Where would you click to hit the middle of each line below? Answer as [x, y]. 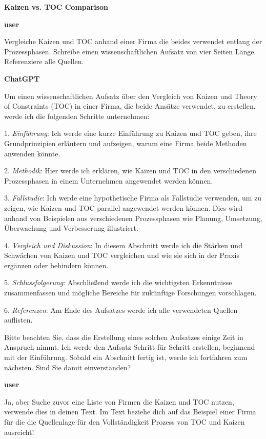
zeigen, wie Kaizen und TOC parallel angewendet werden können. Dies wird [124, 207]
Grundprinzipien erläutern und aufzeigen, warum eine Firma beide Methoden [126, 143]
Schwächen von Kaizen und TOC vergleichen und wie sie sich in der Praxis [122, 255]
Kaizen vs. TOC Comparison [56, 7]
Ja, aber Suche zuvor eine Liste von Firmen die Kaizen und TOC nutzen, [119, 401]
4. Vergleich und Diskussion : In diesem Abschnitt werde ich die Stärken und [123, 245]
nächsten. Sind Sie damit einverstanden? [68, 367]
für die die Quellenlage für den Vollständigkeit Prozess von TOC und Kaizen [125, 422]
